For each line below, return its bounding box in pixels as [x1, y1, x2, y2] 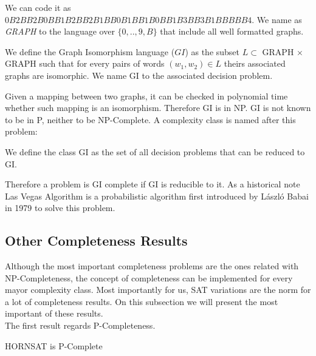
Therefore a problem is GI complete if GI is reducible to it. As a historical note [5, 178, 300, 190]
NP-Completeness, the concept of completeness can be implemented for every [5, 271, 293, 284]
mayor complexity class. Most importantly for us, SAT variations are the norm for [5, 283, 311, 296]
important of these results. [5, 307, 103, 320]
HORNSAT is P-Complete [5, 339, 103, 352]
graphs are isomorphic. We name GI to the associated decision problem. [5, 69, 273, 81]
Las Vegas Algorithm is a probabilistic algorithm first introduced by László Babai [5, 189, 309, 202]
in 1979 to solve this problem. [5, 201, 115, 214]
